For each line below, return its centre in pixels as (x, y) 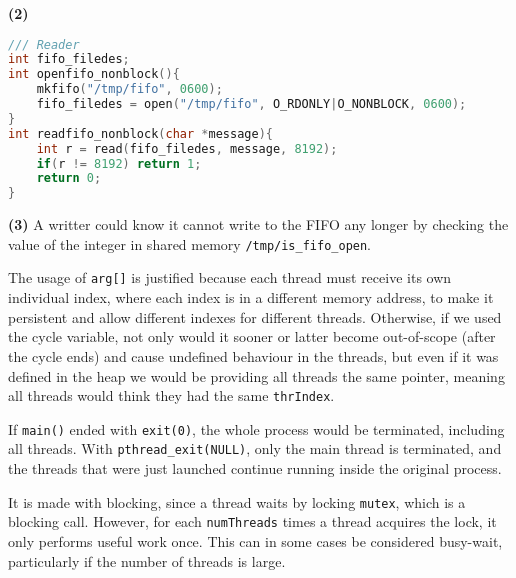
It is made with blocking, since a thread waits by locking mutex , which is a (237, 501)
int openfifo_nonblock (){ (94, 74)
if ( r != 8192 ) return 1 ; (119, 163)
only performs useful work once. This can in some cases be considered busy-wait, (255, 540)
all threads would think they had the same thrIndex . (171, 395)
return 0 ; (69, 178)
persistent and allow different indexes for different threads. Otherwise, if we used (255, 316)
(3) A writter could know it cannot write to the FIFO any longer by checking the (258, 224)
